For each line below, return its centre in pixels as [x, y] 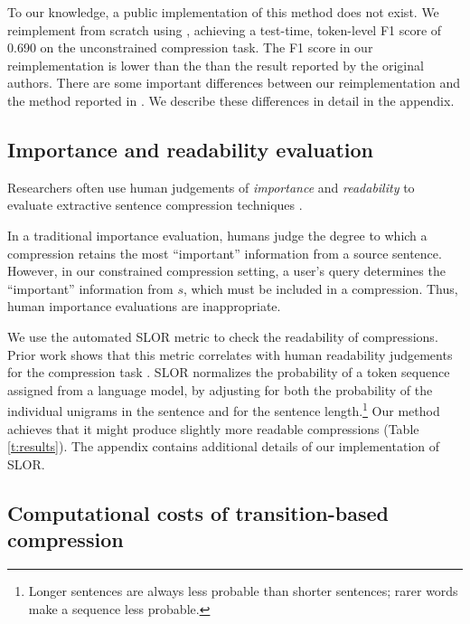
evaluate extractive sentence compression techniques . [155, 205]
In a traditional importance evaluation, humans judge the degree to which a [217, 235]
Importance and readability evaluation [190, 149]
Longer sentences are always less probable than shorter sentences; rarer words [243, 590]
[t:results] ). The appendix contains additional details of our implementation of [224, 446]
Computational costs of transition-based [198, 512]
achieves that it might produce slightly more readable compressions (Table [213, 428]
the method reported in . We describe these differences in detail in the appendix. [231, 100]
